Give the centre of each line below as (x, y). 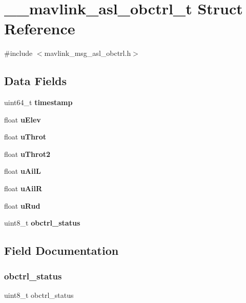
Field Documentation (61, 250)
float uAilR (23, 188)
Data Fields (36, 81)
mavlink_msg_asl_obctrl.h (88, 53)
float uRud (22, 205)
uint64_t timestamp (38, 102)
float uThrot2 (27, 154)
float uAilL (23, 171)
